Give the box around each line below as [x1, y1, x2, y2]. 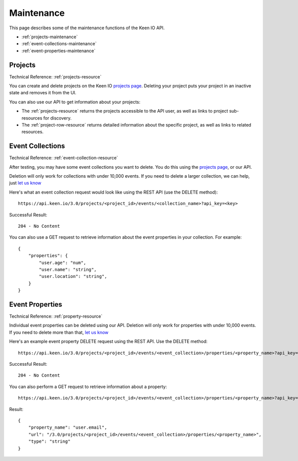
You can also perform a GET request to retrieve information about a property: [9, 384, 167, 390]
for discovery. [43, 115, 72, 121]
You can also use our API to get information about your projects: [9, 99, 141, 105]
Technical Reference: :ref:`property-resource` [9, 313, 103, 320]
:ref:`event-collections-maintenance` [21, 41, 97, 47]
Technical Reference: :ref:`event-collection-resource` [9, 155, 118, 161]
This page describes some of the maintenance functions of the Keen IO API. [9, 25, 165, 31]
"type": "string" [28, 439, 71, 444]
